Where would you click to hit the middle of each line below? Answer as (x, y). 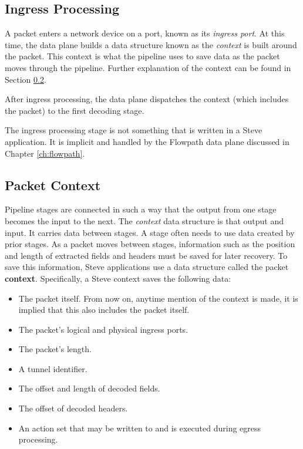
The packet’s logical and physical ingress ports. (103, 329)
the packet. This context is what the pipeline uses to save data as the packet (142, 56)
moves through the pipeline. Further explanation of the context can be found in (148, 67)
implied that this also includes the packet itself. (104, 310)
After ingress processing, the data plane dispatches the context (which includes (147, 99)
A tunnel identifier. (53, 368)
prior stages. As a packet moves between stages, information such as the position (150, 244)
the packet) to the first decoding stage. (75, 110)
